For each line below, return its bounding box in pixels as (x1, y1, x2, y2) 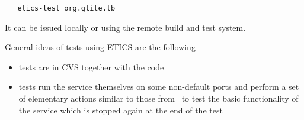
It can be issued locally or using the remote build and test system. (5, 21, 246, 33)
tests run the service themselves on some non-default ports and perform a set (18, 80, 299, 93)
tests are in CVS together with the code (18, 60, 164, 73)
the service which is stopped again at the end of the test (18, 103, 223, 116)
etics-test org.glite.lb (17, 4, 116, 12)
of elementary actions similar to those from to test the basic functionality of (18, 92, 299, 105)
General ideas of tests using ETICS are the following (5, 41, 196, 53)
